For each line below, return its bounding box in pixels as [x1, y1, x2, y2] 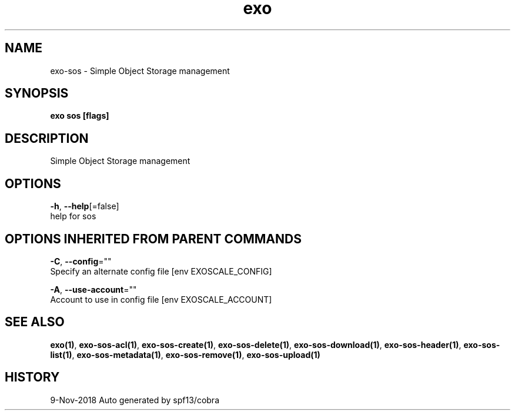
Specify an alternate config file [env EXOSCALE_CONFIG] [50, 266, 272, 276]
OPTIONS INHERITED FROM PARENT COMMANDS [5, 231, 302, 246]
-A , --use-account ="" [50, 284, 137, 294]
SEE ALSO [5, 314, 65, 330]
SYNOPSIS [5, 86, 69, 101]
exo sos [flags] [50, 111, 109, 121]
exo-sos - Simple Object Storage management [50, 65, 230, 76]
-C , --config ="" [50, 256, 112, 266]
